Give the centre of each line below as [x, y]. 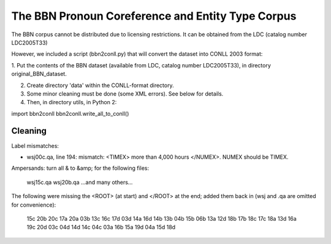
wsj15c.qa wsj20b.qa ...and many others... [80, 182]
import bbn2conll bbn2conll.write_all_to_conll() [70, 113]
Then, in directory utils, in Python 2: [72, 102]
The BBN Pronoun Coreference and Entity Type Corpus [154, 16]
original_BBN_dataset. [39, 74]
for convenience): [34, 205]
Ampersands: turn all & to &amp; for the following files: [80, 168]
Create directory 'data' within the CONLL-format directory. [100, 85]
